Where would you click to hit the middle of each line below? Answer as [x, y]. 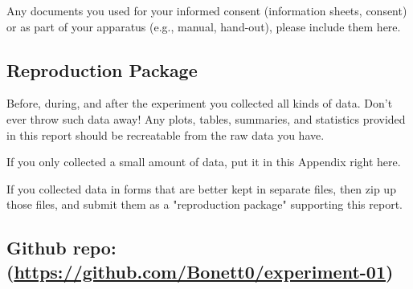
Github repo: [61, 248]
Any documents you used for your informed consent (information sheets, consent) [207, 10]
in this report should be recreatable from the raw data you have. [166, 134]
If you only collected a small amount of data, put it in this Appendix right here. [204, 162]
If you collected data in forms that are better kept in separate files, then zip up [201, 188]
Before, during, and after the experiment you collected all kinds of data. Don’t [200, 103]
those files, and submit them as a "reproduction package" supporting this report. [204, 204]
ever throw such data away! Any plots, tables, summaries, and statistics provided [206, 118]
